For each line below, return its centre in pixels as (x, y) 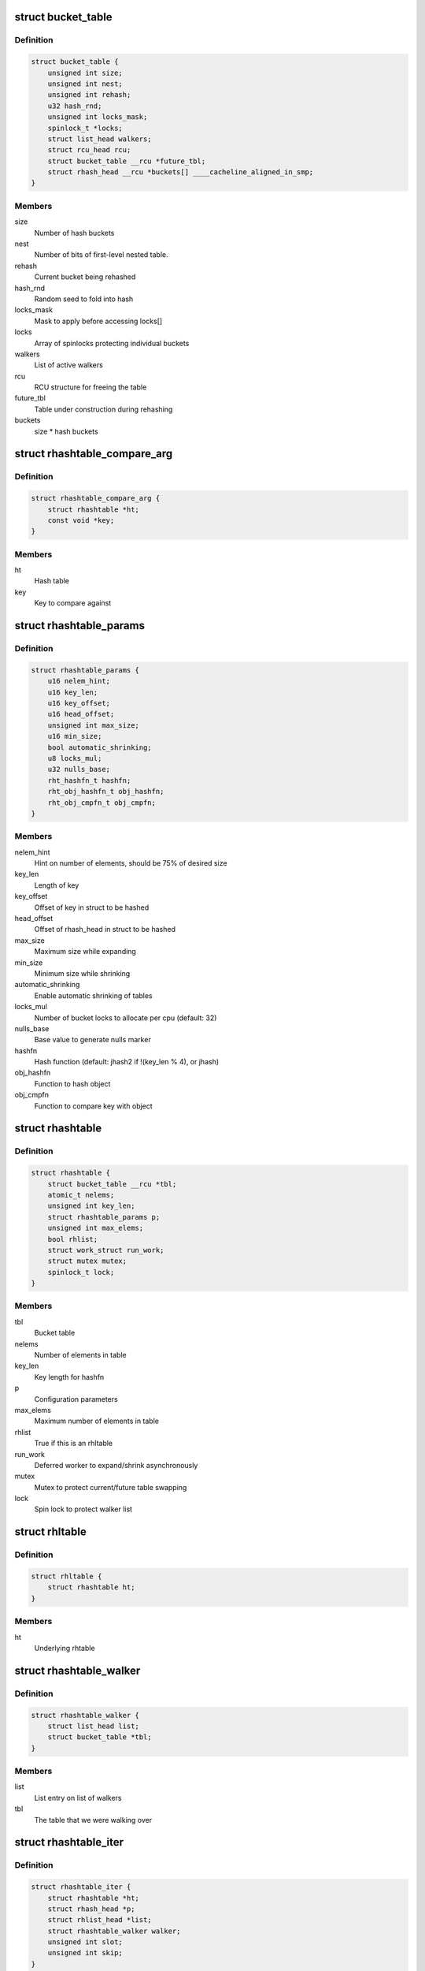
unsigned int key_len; (91, 1206)
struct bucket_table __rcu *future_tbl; (127, 161)
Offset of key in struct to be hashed (92, 907)
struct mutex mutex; (87, 1261)
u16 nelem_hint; (79, 681)
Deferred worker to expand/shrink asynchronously (116, 1465)
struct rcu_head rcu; (89, 150)
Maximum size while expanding (85, 952)
